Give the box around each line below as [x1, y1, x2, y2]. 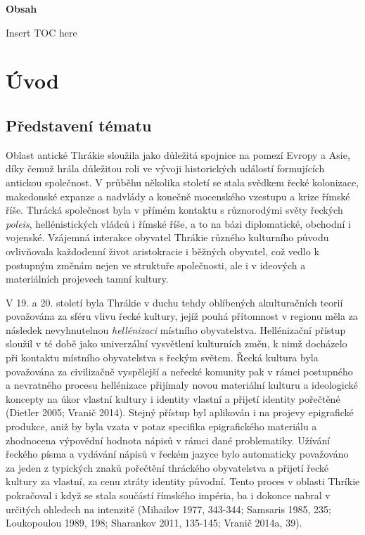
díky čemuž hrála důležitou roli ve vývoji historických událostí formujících [6, 161, 325, 176]
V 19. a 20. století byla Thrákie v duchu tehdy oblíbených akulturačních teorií [6, 295, 343, 309]
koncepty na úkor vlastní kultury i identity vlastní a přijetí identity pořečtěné [6, 391, 340, 406]
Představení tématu [6, 114, 152, 136]
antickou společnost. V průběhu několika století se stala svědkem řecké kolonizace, [6, 174, 359, 189]
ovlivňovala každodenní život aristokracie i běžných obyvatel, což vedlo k [6, 243, 319, 258]
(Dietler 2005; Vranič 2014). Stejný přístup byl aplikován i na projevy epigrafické [6, 405, 354, 420]
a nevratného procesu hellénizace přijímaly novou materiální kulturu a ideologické [6, 378, 358, 392]
